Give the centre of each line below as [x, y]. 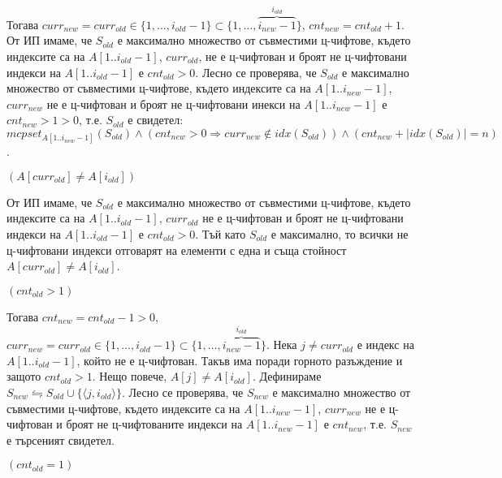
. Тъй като [221, 233]
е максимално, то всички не [340, 233]
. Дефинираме [287, 376]
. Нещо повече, [130, 376]
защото [24, 376]
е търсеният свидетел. [61, 439]
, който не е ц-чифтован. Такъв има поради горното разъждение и [240, 360]
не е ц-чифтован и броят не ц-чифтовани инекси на [173, 103]
